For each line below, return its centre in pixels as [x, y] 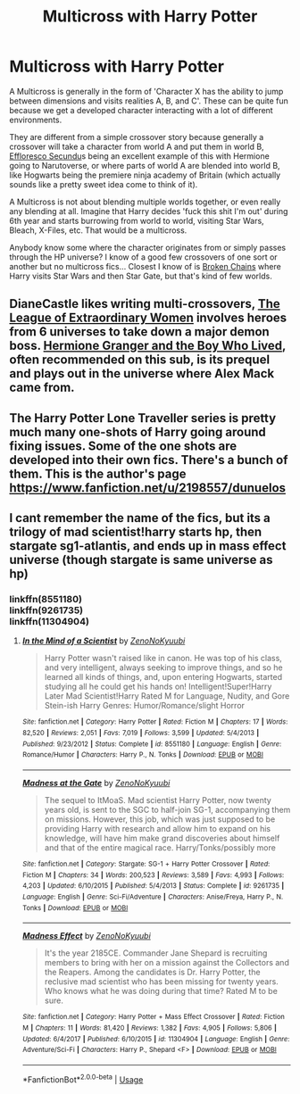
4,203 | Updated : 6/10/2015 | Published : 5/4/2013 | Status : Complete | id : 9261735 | [153, 886]
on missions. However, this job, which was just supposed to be [160, 819]
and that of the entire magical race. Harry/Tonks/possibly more [160, 848]
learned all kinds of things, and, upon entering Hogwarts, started [163, 677]
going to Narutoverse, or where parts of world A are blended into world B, [145, 165]
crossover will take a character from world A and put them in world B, [137, 146]
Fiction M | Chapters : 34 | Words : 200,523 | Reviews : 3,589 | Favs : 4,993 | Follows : [153, 875]
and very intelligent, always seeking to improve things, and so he [163, 667]
